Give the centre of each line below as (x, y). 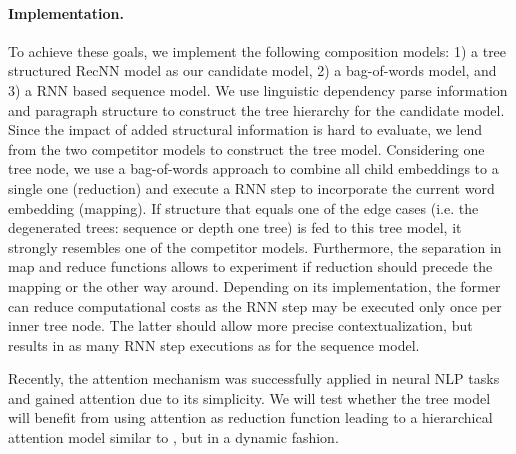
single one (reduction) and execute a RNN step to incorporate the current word (251, 187)
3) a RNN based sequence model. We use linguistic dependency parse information (258, 89)
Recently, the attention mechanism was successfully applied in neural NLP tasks (254, 378)
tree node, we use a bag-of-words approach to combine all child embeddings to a (253, 168)
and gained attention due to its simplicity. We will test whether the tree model (249, 397)
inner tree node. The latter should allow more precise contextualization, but (240, 325)
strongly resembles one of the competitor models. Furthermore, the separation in (255, 246)
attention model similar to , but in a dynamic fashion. (173, 437)
